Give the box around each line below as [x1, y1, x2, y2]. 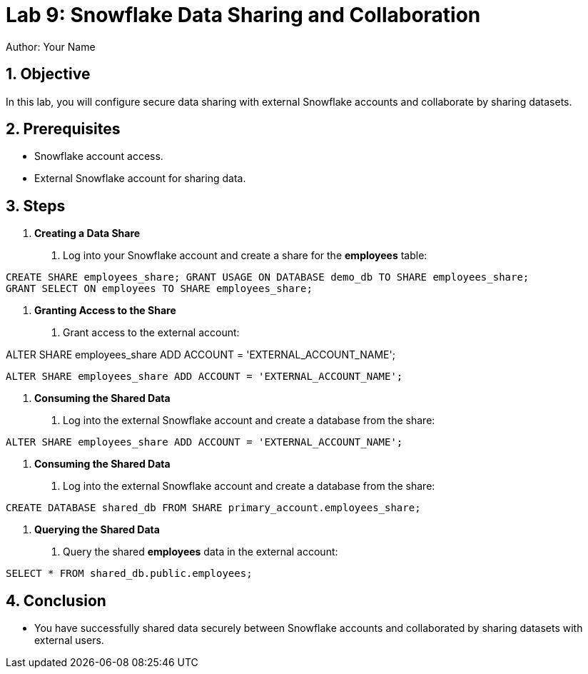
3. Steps [6, 196, 66, 215]
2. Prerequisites [6, 120, 121, 139]
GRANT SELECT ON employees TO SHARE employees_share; [6, 283, 313, 295]
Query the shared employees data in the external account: [63, 545, 338, 558]
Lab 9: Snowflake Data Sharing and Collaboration [6, 3, 481, 27]
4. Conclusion [6, 591, 106, 610]
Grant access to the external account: [63, 326, 240, 339]
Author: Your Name [6, 40, 96, 53]
